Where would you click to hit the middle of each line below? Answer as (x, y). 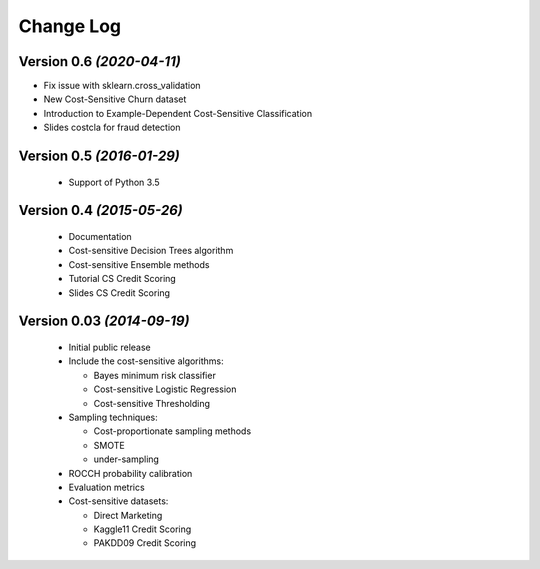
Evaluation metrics (106, 487)
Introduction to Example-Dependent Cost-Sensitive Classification (178, 113)
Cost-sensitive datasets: (118, 501)
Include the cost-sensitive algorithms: (146, 361)
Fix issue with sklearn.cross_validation (122, 86)
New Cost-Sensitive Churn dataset (115, 99)
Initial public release (110, 347)
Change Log (70, 26)
